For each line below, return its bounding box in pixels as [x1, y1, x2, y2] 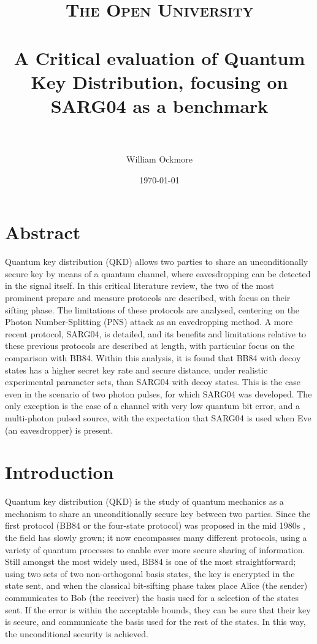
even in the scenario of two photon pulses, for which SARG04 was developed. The [5, 387, 312, 400]
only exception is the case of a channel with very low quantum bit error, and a [5, 399, 300, 412]
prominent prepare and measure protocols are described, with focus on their [5, 291, 291, 304]
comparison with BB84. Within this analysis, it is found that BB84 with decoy [5, 351, 301, 364]
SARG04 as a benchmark [50, 93, 269, 118]
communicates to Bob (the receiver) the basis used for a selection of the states [5, 591, 299, 604]
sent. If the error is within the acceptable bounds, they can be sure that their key [5, 603, 311, 616]
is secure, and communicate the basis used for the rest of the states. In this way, [5, 615, 306, 628]
